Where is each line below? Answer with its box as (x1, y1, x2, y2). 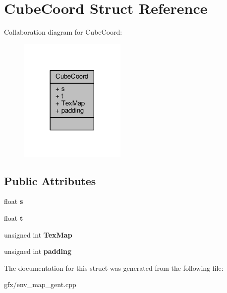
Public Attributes (4, 173, 96, 188)
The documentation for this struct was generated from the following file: (4, 262, 224, 273)
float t (4, 212, 23, 223)
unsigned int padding (4, 246, 71, 256)
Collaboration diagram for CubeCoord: (4, 27, 122, 37)
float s (4, 196, 23, 206)
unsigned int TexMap (4, 229, 72, 240)
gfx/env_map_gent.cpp (4, 279, 76, 290)
